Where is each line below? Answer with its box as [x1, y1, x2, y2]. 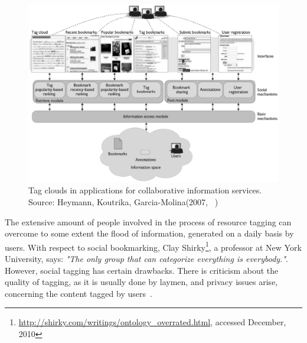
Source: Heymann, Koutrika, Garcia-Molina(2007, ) [28, 195, 218, 208]
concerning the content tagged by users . [5, 287, 152, 299]
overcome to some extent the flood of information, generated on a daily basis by [5, 227, 294, 240]
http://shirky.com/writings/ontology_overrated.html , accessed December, [18, 316, 286, 328]
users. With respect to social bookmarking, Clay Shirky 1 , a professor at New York [5, 239, 302, 253]
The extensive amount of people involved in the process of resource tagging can [5, 215, 292, 228]
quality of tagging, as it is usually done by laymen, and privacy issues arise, [5, 276, 278, 288]
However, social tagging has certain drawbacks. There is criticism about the [5, 264, 279, 276]
